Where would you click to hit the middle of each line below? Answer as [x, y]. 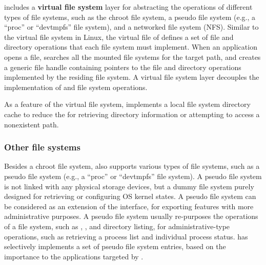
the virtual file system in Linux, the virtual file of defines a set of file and [119, 37]
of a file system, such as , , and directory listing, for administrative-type [117, 226]
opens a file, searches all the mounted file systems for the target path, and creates [132, 57]
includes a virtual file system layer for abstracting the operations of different [128, 7]
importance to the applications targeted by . [74, 256]
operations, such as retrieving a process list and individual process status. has [126, 236]
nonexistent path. [32, 124]
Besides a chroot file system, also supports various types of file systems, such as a [132, 166]
